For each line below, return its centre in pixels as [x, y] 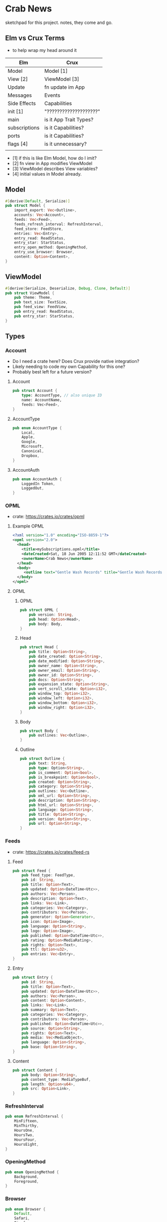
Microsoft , [33, 447]
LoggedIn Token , [38, 484]
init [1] [15, 111]
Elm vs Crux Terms [35, 38]
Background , [26, 1177]
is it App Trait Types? [69, 119]
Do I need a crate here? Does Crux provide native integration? [76, 361]
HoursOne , [24, 1131]
